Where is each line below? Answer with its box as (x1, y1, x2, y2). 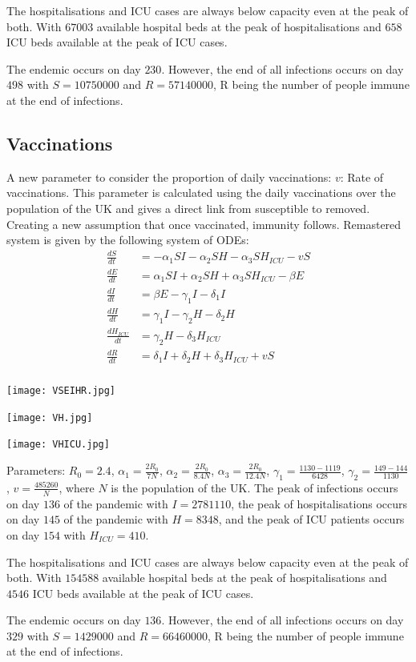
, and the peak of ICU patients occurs (218, 511, 405, 528)
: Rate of (340, 168, 384, 185)
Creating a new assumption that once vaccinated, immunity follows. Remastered (6, 215, 402, 232)
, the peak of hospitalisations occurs (231, 495, 408, 512)
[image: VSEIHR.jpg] (6, 385, 116, 397)
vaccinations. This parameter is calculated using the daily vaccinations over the (6, 184, 396, 201)
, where (59, 479, 95, 495)
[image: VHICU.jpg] (6, 439, 110, 451)
